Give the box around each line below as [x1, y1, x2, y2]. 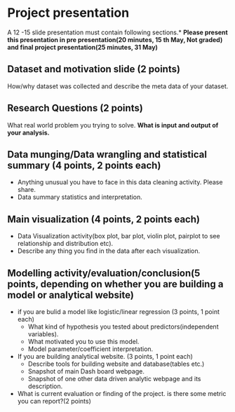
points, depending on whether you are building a [7, 278, 224, 290]
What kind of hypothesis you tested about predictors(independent [27, 322, 219, 331]
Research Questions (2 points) [7, 102, 144, 114]
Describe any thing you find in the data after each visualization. [17, 247, 201, 255]
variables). [27, 330, 59, 338]
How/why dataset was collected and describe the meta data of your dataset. [7, 82, 229, 90]
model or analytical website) [7, 289, 135, 301]
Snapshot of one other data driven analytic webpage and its [27, 375, 201, 383]
